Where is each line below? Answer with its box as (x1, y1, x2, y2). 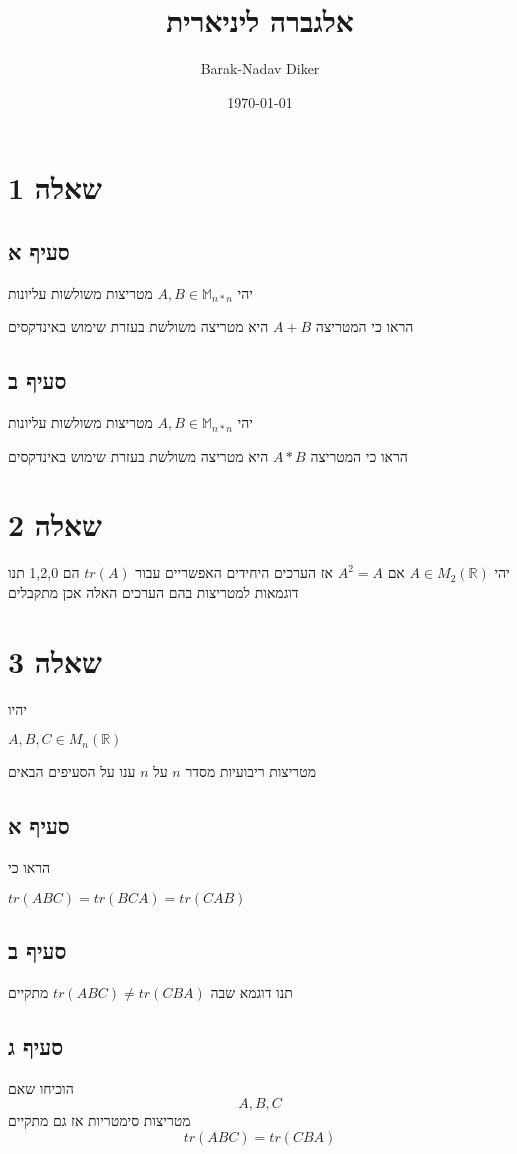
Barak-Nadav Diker (200, 58, 320, 79)
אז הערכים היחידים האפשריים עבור (135, 562, 333, 583)
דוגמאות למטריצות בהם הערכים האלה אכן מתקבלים (8, 582, 299, 602)
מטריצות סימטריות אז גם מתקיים (8, 1110, 191, 1131)
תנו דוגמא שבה (210, 981, 293, 1002)
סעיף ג (8, 1030, 64, 1061)
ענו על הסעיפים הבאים (8, 761, 136, 782)
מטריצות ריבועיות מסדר (185, 761, 316, 782)
